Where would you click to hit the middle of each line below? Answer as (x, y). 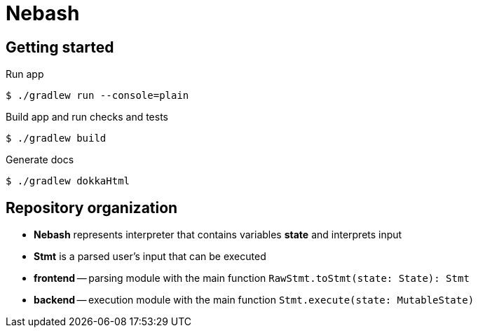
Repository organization (92, 208)
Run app (25, 74)
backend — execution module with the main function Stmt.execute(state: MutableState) (254, 300)
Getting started (60, 47)
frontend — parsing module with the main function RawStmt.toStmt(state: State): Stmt (252, 278)
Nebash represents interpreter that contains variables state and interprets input (218, 235)
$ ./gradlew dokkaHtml (68, 181)
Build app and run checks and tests (87, 117)
